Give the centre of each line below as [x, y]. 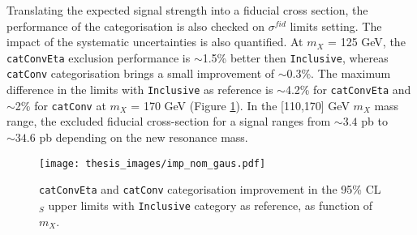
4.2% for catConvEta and [348, 90]
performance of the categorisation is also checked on [136, 26]
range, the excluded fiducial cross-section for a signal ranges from [169, 121]
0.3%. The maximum [339, 73]
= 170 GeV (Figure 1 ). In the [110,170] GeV [240, 105]
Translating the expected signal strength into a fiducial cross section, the [187, 10]
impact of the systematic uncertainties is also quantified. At [155, 42]
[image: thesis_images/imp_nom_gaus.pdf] [153, 163]
